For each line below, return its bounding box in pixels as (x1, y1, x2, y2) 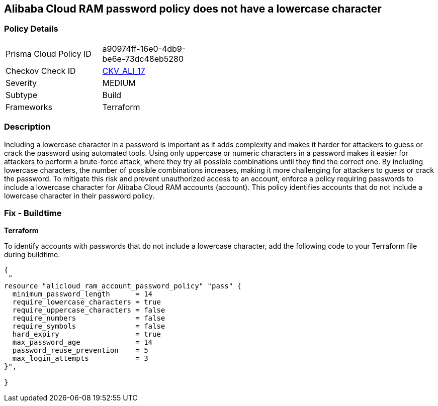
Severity (6, 77, 37, 88)
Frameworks (6, 101, 52, 112)
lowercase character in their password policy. (4, 191, 154, 200)
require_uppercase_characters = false (12, 306, 165, 315)
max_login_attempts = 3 (12, 354, 148, 363)
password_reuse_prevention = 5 (12, 346, 148, 355)
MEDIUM (102, 77, 136, 88)
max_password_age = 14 (12, 338, 153, 347)
